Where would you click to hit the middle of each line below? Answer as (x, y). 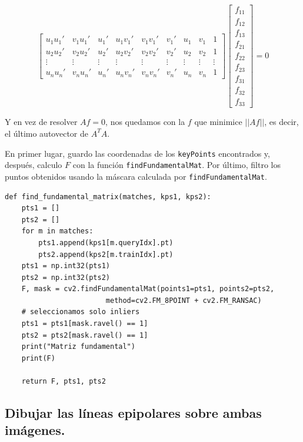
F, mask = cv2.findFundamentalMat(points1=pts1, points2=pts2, (148, 289)
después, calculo (34, 165)
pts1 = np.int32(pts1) (66, 266)
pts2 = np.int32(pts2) (66, 277)
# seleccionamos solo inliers (81, 312)
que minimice (218, 122)
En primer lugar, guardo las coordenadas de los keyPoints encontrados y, (137, 153)
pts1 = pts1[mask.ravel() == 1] (85, 324)
